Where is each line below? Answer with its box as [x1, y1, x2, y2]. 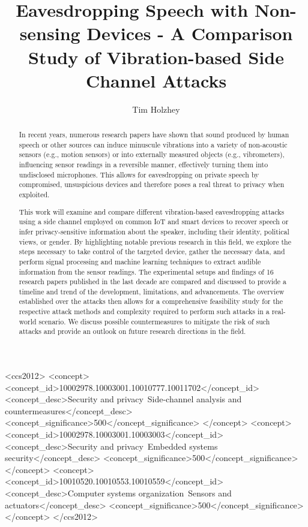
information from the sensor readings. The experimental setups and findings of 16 [19, 266, 274, 276]
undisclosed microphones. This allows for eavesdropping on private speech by [19, 169, 259, 179]
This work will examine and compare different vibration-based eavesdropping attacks [19, 206, 285, 216]
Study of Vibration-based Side [28, 44, 284, 69]
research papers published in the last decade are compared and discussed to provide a [19, 276, 287, 287]
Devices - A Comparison [86, 21, 293, 46]
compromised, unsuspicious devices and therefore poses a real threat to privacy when [19, 179, 285, 189]
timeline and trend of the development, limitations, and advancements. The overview [19, 286, 285, 296]
